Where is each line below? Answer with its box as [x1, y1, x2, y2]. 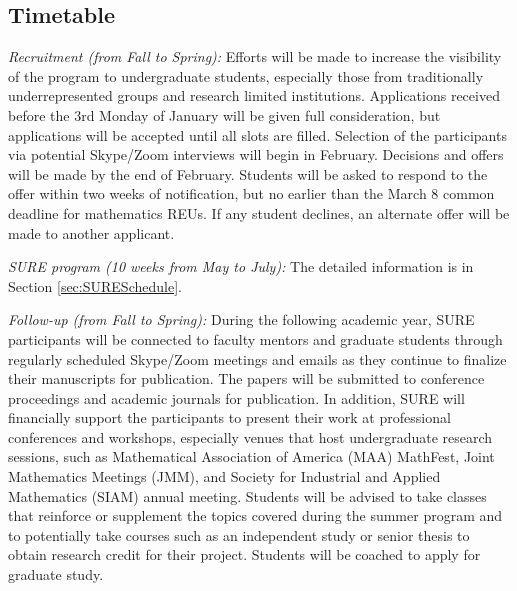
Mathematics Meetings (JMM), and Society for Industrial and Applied [8, 466, 441, 487]
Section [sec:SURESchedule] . [8, 275, 182, 296]
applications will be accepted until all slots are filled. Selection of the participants [8, 124, 507, 145]
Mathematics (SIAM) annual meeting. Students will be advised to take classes [8, 485, 487, 506]
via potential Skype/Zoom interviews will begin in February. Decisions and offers [8, 144, 504, 165]
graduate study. [8, 564, 104, 585]
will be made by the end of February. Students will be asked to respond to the [8, 163, 488, 184]
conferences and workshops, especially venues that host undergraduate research [8, 426, 493, 447]
